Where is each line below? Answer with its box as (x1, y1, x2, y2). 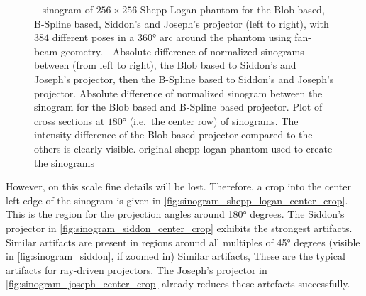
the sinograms (34, 155, 94, 170)
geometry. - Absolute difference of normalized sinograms (60, 43, 304, 58)
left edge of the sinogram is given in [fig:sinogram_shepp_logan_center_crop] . (6, 192, 348, 207)
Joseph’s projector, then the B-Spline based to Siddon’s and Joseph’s (34, 71, 334, 86)
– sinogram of (34, 2, 93, 16)
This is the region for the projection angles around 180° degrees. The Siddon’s (6, 207, 345, 221)
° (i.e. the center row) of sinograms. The (122, 113, 299, 128)
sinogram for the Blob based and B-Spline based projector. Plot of (34, 99, 323, 114)
